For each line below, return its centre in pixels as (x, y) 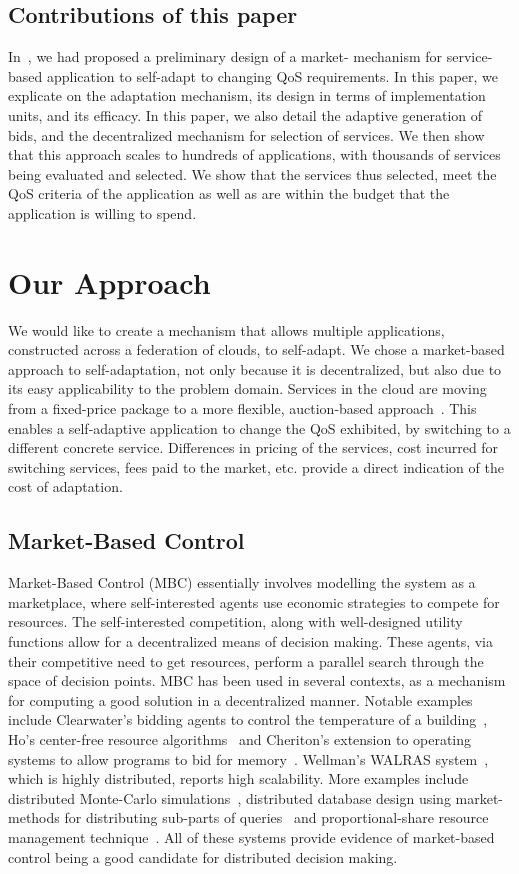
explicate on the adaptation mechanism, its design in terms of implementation (247, 95)
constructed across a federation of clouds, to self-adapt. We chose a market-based (256, 349)
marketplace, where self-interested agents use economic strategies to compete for (254, 601)
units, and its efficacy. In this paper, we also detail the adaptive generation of (245, 114)
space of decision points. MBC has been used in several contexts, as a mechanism (257, 680)
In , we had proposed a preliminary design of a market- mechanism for (225, 56)
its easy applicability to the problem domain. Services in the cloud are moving (247, 388)
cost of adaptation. (65, 486)
